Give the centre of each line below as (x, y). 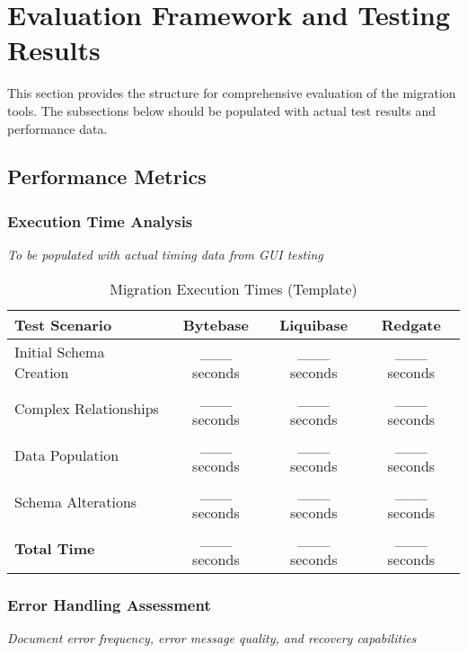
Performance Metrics (107, 176)
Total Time (55, 549)
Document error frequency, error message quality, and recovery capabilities (212, 637)
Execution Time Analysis (100, 221)
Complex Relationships (87, 409)
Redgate (411, 324)
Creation (42, 372)
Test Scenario (63, 324)
